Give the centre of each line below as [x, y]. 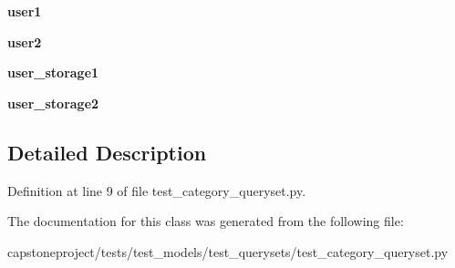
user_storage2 [53, 103]
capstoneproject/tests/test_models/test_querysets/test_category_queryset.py [228, 251]
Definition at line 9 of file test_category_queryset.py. [157, 190]
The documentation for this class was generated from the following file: [206, 221]
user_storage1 [53, 72]
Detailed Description [107, 152]
